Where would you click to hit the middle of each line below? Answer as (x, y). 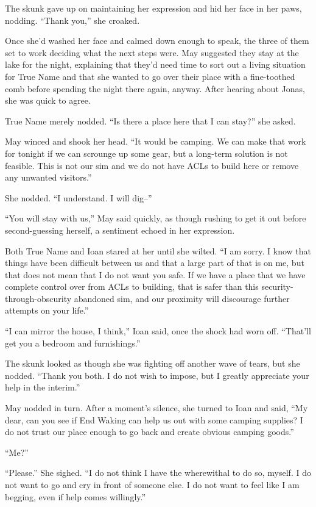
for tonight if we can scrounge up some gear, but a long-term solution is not (146, 153)
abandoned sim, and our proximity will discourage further (182, 298)
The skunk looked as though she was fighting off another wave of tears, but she (153, 363)
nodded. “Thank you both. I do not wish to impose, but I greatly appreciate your (157, 375)
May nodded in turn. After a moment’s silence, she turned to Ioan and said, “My (156, 408)
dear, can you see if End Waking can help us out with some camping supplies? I (154, 419)
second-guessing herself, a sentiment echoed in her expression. (120, 230)
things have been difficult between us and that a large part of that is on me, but (155, 263)
